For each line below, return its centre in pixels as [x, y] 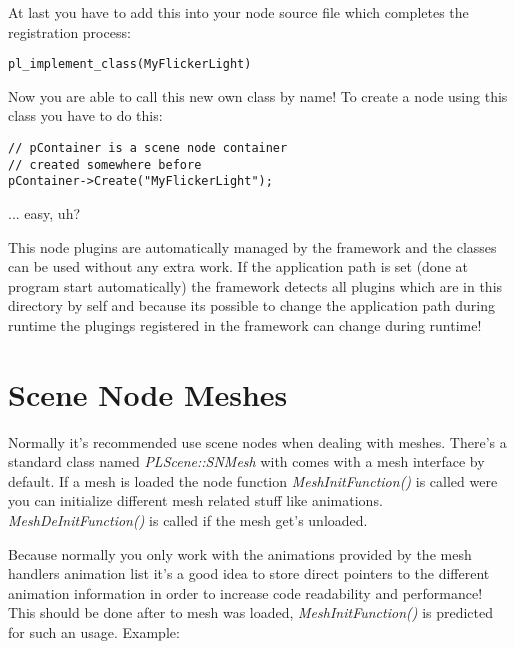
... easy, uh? [44, 213]
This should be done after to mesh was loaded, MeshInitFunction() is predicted [251, 612]
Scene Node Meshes [148, 393]
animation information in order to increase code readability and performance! [245, 592]
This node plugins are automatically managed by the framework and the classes [252, 246]
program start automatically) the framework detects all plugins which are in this [255, 285]
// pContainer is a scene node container [148, 148]
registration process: [69, 31]
